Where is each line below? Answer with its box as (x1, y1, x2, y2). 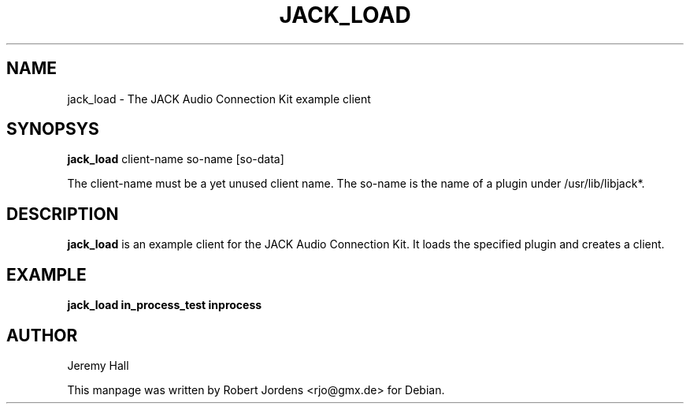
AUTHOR (6, 325, 78, 345)
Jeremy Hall (67, 358, 129, 372)
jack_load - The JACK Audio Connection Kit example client (67, 91, 371, 106)
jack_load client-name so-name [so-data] (67, 152, 284, 166)
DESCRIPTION (6, 203, 119, 224)
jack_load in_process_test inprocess (67, 298, 262, 312)
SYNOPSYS (6, 119, 99, 140)
